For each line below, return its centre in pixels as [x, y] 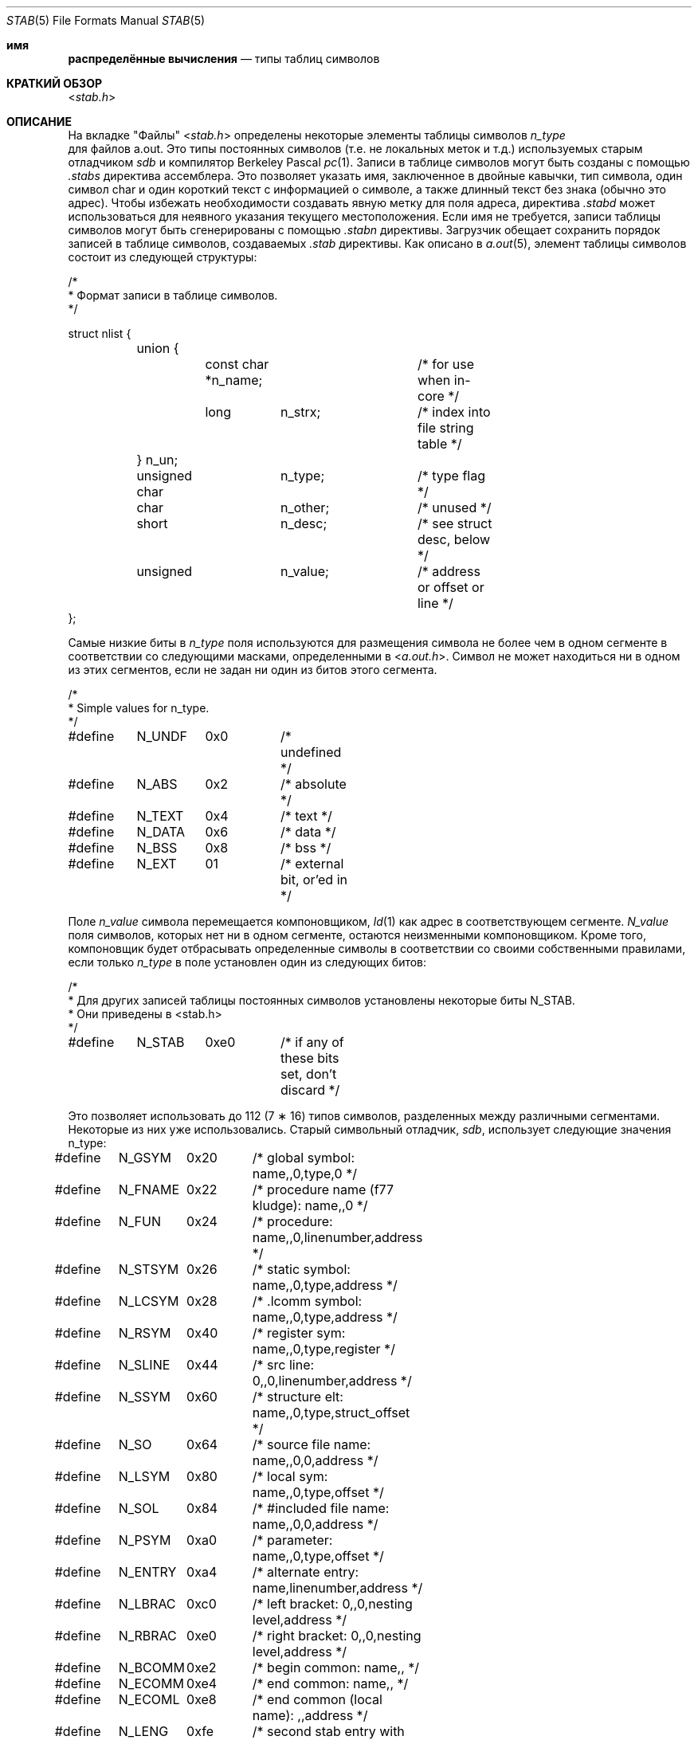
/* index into [454, 412]
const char [237, 364]
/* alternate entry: [306, 1572]
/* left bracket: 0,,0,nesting [332, 1604]
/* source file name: [312, 1444]
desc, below [454, 539]
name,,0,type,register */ [324, 1349]
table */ [439, 444]
